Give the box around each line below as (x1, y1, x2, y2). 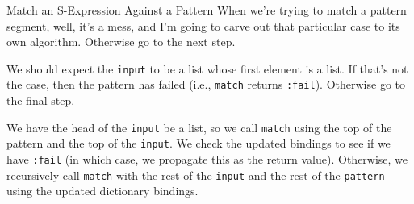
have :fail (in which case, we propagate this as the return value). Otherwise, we (6, 151, 408, 167)
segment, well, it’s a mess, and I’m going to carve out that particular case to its (6, 17, 400, 34)
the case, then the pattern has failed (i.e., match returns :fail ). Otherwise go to (6, 76, 405, 93)
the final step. (6, 92, 75, 109)
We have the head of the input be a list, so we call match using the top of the (6, 119, 392, 135)
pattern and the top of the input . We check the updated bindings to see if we (6, 135, 391, 152)
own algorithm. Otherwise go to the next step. (6, 33, 236, 50)
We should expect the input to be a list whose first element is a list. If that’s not (6, 60, 408, 77)
